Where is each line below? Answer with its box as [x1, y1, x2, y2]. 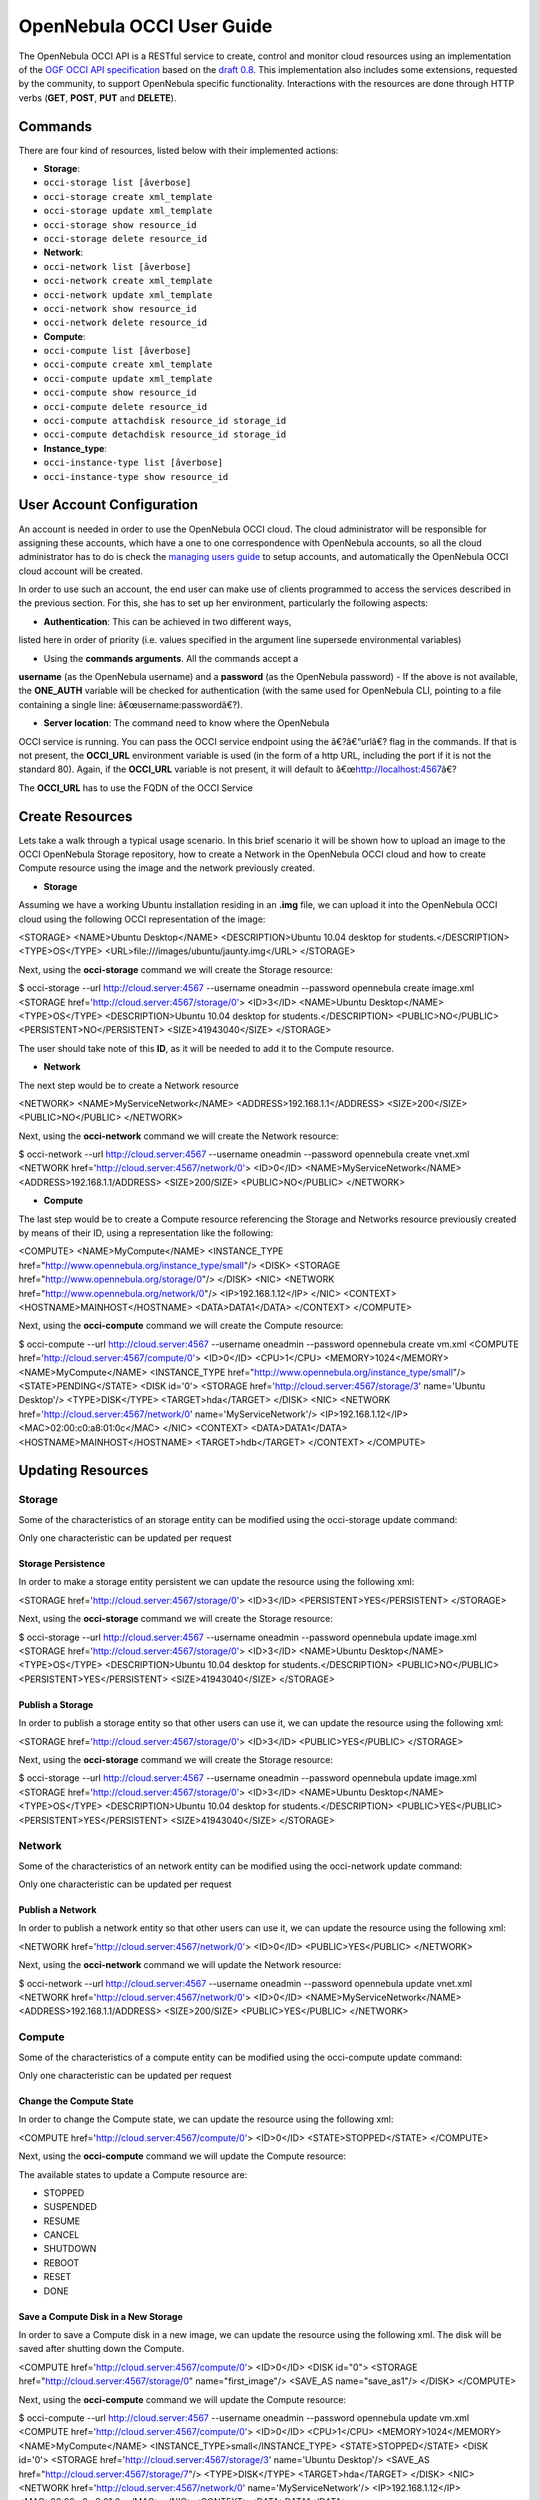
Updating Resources [18, 1462, 149, 1479]
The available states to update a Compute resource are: [18, 2168, 248, 2180]
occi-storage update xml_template [43, 205, 213, 217]
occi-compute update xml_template [43, 373, 213, 384]
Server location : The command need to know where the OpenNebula [43, 717, 330, 729]
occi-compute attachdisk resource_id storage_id [43, 415, 287, 427]
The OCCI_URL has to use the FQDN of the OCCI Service [18, 781, 254, 794]
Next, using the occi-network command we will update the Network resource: [18, 1959, 342, 1971]
